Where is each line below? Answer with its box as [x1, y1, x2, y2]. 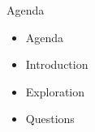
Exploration [25, 83, 85, 100]
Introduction [25, 56, 89, 73]
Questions [25, 110, 75, 127]
